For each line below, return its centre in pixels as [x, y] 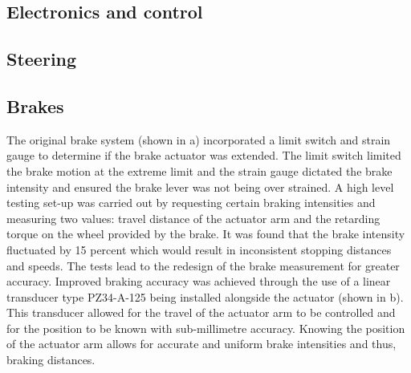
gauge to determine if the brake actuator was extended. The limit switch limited [204, 155]
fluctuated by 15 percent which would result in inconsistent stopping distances [199, 249]
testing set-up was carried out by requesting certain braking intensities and [191, 203]
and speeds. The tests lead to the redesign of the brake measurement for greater [203, 265]
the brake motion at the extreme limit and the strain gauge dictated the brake [199, 170]
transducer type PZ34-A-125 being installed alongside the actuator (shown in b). [205, 296]
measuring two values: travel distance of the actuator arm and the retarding [193, 218]
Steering [42, 59]
